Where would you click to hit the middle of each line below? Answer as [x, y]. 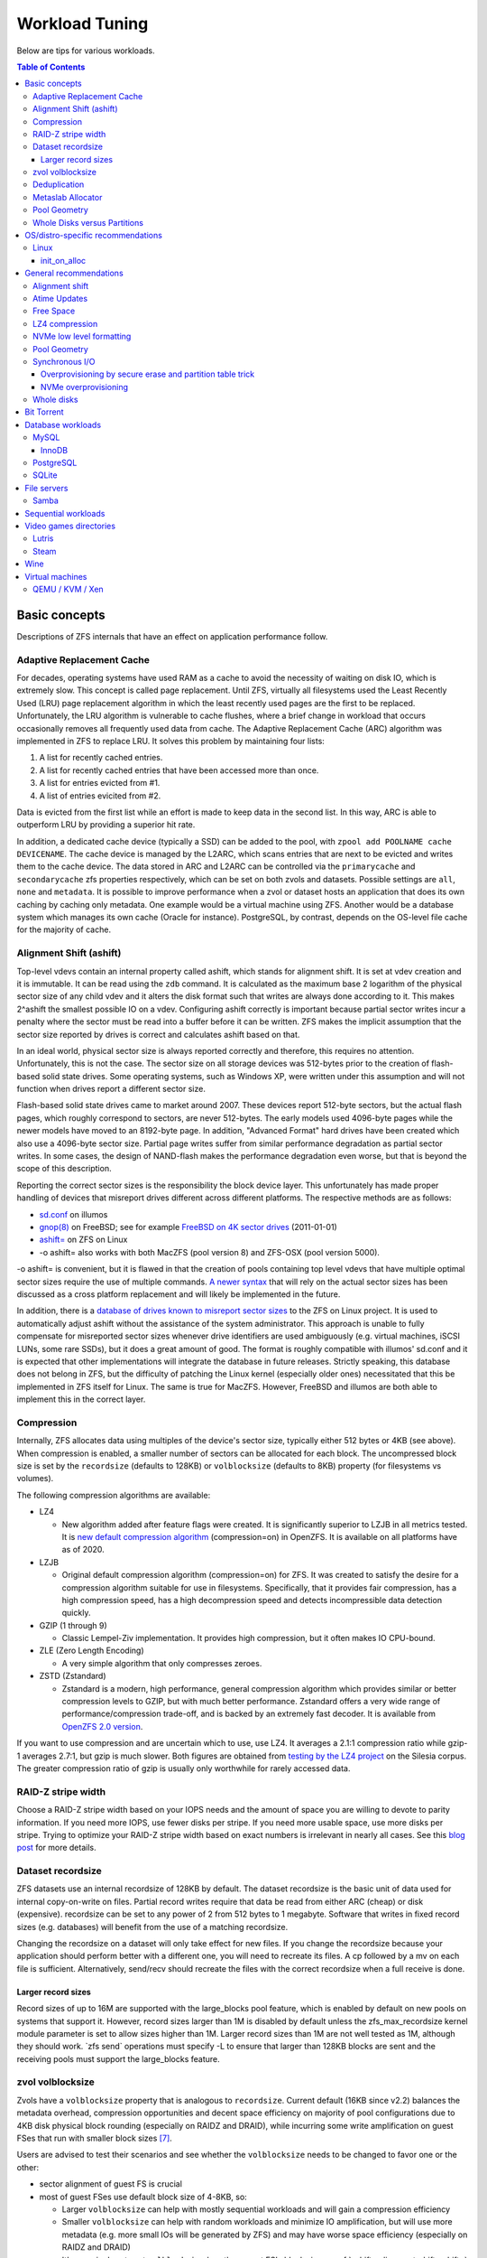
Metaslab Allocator [68, 197]
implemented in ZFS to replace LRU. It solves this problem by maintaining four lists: [170, 741]
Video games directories [70, 526]
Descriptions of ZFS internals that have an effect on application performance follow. [172, 636]
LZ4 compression [65, 323]
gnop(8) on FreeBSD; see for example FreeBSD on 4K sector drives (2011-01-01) [188, 1227]
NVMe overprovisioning [85, 387]
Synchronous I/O [64, 361]
